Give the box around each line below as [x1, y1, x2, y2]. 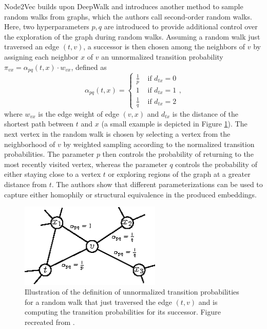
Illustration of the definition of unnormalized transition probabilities [25, 286, 239, 297]
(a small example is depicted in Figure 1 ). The [101, 118, 247, 129]
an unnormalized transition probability [101, 51, 223, 62]
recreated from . [25, 316, 75, 327]
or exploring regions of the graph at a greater [108, 169, 251, 179]
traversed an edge [4, 41, 60, 52]
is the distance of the [172, 108, 238, 119]
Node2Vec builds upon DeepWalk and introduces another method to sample [4, 1, 243, 11]
